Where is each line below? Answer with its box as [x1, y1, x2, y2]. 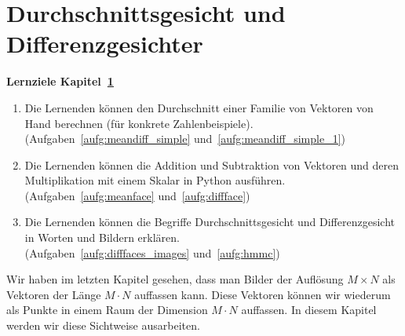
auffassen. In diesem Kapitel [241, 301, 377, 318]
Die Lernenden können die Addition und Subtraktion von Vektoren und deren [24, 156, 400, 173]
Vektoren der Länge [6, 286, 101, 302]
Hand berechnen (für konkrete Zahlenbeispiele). [24, 115, 254, 131]
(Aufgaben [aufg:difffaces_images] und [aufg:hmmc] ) [24, 244, 280, 261]
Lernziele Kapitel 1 [6, 73, 114, 89]
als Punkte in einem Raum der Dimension [6, 301, 208, 318]
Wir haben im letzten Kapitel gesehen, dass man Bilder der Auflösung [6, 271, 344, 287]
